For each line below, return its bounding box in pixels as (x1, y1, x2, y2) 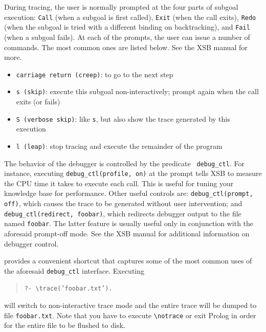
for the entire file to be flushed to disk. (4, 320, 125, 330)
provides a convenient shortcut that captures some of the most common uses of (4, 255, 252, 266)
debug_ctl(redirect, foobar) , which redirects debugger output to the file (4, 208, 241, 218)
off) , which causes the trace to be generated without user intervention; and (4, 198, 242, 209)
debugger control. (4, 238, 59, 249)
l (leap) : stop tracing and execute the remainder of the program (16, 140, 223, 151)
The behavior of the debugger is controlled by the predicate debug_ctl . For (4, 158, 245, 168)
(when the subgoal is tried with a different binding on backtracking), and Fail (4, 21, 250, 32)
